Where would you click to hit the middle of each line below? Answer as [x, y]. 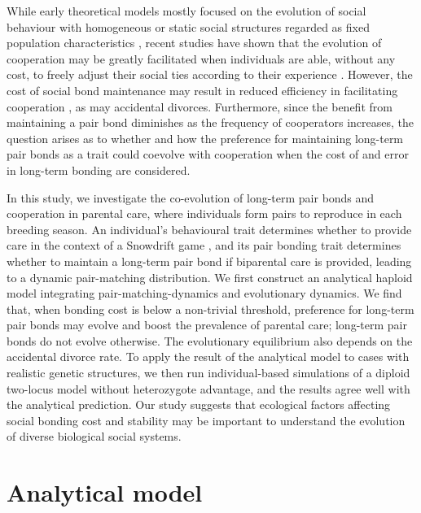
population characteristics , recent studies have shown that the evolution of [194, 43]
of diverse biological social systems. [94, 436]
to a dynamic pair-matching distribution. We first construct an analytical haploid [210, 277]
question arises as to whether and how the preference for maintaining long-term [205, 138]
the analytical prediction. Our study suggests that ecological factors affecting [199, 404]
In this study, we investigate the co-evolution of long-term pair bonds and [191, 197]
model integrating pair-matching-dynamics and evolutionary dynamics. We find [204, 293]
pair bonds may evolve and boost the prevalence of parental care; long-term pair [207, 325]
